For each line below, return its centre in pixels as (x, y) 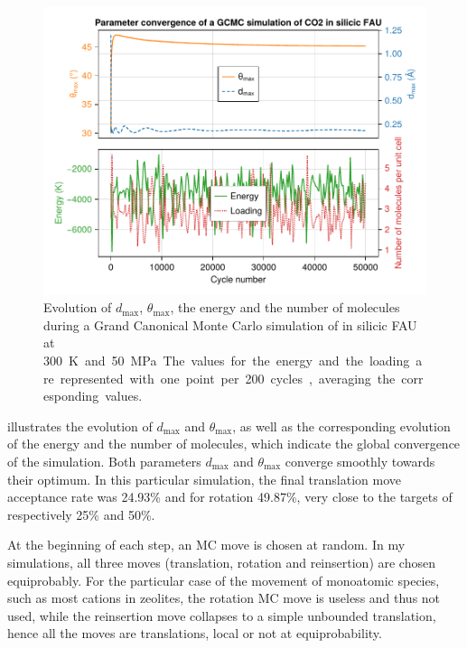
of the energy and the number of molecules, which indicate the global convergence (234, 444)
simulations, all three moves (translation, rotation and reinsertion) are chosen (221, 562)
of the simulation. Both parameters (104, 462)
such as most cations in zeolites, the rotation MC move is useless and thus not (224, 598)
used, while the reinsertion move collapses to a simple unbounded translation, (222, 615)
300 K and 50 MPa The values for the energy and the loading (227, 361)
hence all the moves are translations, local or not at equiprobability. (195, 633)
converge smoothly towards (360, 462)
